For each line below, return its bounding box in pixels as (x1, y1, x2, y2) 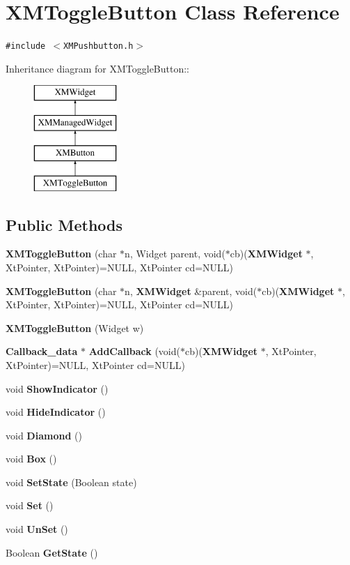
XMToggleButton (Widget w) (6, 320, 144, 335)
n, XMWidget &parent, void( (125, 283, 257, 298)
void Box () (6, 451, 57, 466)
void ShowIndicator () (6, 381, 109, 395)
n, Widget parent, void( (125, 246, 225, 261)
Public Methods (6, 213, 123, 235)
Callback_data (6, 344, 78, 359)
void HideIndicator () (6, 405, 106, 419)
